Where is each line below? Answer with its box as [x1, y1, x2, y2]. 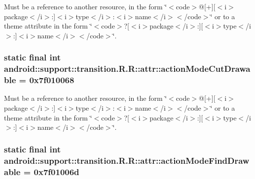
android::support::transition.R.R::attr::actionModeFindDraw [4, 154, 250, 166]
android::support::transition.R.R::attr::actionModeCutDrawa [4, 62, 251, 75]
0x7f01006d [34, 165, 79, 178]
